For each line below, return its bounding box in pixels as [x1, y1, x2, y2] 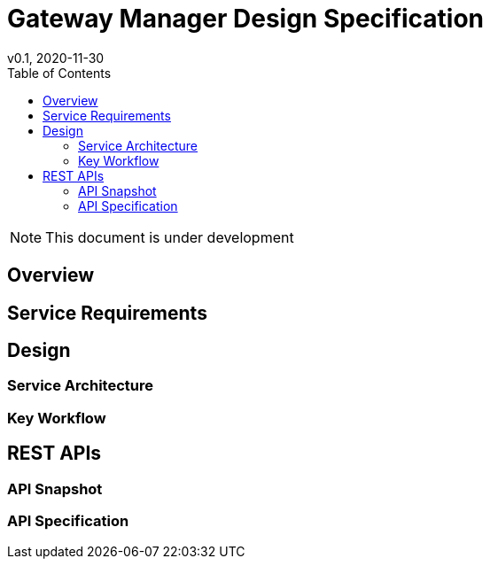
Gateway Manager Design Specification [7, 4, 485, 34]
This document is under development [45, 228, 294, 246]
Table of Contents [7, 65, 112, 81]
